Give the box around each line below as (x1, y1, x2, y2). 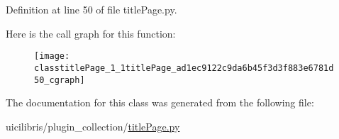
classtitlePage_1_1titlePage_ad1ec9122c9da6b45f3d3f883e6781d (34, 62, 334, 73)
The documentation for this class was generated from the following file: (6, 95, 314, 110)
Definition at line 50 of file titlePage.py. (6, 2, 177, 16)
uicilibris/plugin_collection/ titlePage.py (6, 118, 180, 133)
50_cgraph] (34, 74, 85, 85)
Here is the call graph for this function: (6, 26, 176, 40)
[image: (34, 51, 70, 62)
